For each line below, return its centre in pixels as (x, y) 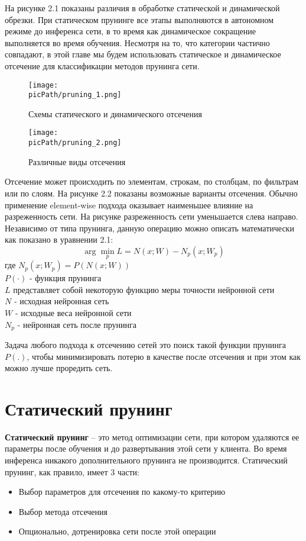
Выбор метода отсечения (63, 511)
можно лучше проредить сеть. (59, 368)
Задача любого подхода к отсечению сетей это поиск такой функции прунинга (145, 344)
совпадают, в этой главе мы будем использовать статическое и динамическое (143, 54)
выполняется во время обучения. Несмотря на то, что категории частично (137, 42)
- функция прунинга (66, 278)
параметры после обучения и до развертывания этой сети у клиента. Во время (146, 448)
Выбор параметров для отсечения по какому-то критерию (122, 492)
